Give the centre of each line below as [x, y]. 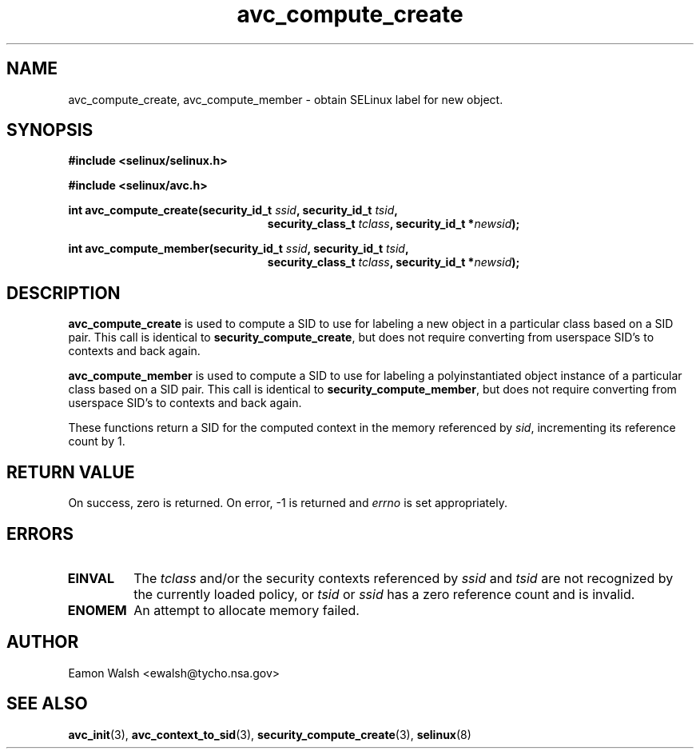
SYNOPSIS [50, 130]
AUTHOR [43, 642]
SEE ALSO [47, 704]
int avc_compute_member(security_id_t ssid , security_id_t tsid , [239, 249]
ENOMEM [97, 610]
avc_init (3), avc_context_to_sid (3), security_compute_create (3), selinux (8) [270, 734]
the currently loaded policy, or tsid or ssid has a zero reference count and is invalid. [384, 594]
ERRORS [40, 533]
